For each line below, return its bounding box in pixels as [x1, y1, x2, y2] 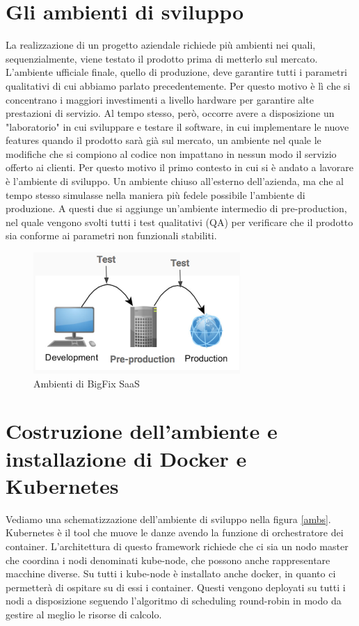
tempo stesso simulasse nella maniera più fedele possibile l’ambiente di [6, 187, 305, 202]
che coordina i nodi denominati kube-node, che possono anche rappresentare [6, 552, 330, 567]
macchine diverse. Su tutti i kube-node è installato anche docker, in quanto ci [6, 566, 336, 581]
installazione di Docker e [6, 444, 247, 472]
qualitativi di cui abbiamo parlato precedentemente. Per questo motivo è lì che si [6, 78, 351, 93]
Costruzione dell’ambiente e [6, 417, 278, 445]
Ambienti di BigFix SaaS [33, 376, 140, 390]
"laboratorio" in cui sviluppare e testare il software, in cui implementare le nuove [6, 119, 349, 134]
